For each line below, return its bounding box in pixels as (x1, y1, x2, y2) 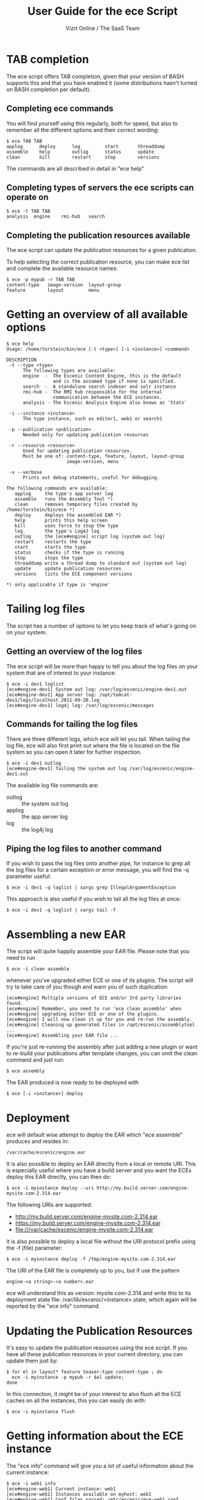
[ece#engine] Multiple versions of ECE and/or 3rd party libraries (6, 995, 182, 1001)
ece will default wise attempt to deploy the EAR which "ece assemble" (6, 1131, 183, 1138)
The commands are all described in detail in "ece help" (6, 165, 145, 172)
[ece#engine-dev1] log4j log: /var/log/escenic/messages (6, 702, 155, 708)
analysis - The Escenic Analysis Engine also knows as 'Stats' (22, 399, 188, 406)
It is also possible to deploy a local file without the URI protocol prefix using (6, 1238, 196, 1246)
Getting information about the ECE (6, 1429, 184, 1443)
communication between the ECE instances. (53, 395, 163, 401)
